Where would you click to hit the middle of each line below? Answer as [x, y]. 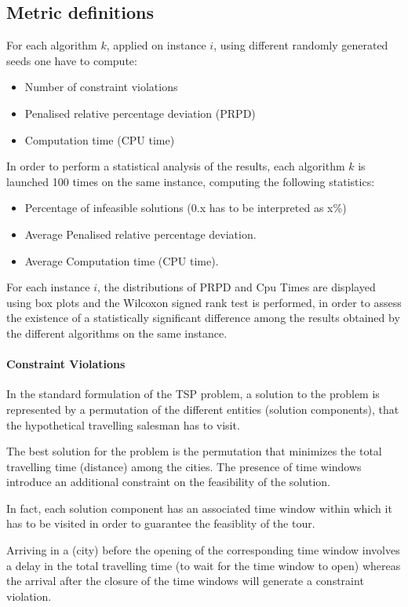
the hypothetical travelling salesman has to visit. [123, 424]
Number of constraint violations [101, 87]
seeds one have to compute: [72, 60]
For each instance [48, 287]
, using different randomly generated [301, 45]
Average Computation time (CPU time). [122, 260]
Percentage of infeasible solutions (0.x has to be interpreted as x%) [186, 208]
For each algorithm [52, 45]
